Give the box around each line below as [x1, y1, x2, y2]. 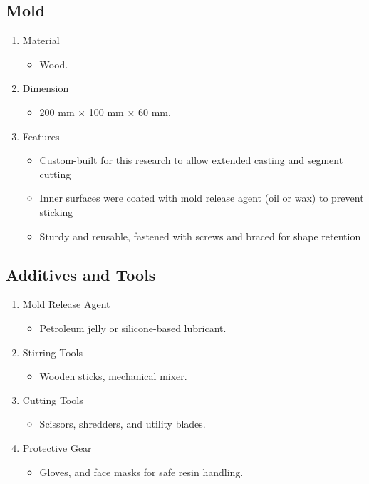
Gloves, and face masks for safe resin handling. [39, 464, 244, 479]
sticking [39, 204, 73, 219]
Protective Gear [22, 440, 92, 455]
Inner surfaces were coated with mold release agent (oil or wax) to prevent [39, 190, 364, 205]
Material [22, 33, 60, 48]
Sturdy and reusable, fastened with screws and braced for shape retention [39, 228, 361, 243]
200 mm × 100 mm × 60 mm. [39, 104, 171, 119]
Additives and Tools [6, 263, 156, 285]
